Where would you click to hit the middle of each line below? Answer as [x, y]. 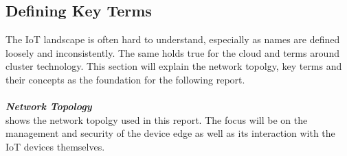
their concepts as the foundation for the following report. [125, 79]
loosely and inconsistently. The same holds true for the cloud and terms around [172, 52]
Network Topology [49, 106]
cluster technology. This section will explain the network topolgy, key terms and [174, 66]
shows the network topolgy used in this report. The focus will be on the [157, 119]
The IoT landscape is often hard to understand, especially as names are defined [173, 39]
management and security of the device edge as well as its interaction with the [170, 133]
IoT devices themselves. [55, 146]
